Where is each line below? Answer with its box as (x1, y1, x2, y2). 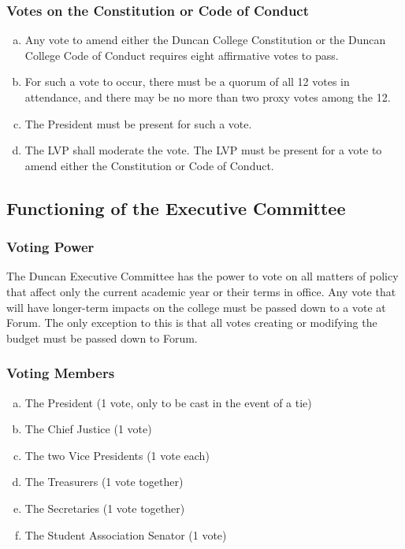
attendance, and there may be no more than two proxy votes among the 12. (24, 89, 391, 105)
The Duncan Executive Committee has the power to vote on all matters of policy (6, 268, 399, 284)
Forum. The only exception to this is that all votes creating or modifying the (6, 314, 377, 331)
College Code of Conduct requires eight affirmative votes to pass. (24, 46, 339, 63)
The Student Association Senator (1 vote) (24, 526, 227, 543)
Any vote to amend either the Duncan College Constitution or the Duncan (24, 32, 386, 48)
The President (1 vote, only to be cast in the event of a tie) (24, 394, 312, 410)
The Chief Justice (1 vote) (24, 421, 152, 437)
